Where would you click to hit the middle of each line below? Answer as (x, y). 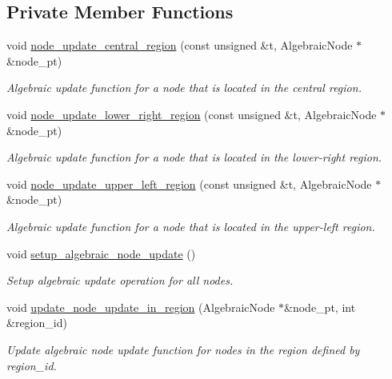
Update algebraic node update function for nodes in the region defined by (183, 349)
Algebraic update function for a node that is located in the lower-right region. (194, 157)
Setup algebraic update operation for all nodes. (120, 280)
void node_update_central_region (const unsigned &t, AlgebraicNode (180, 45)
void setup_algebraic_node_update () (101, 253)
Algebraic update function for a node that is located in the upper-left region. (191, 226)
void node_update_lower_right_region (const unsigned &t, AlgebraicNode (192, 114)
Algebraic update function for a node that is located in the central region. (184, 88)
